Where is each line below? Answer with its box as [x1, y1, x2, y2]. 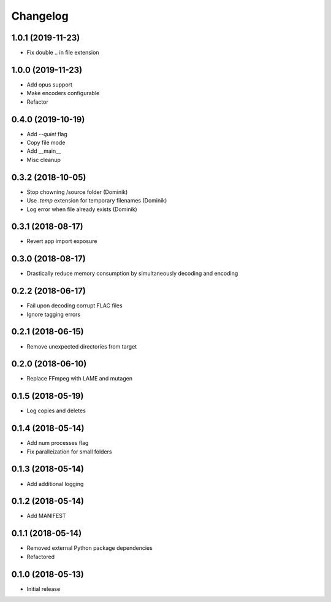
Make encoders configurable [26, 90, 100, 97]
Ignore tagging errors [26, 311, 81, 318]
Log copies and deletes [26, 407, 86, 414]
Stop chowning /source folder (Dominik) [26, 188, 128, 196]
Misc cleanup [26, 156, 61, 163]
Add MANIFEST [26, 512, 66, 520]
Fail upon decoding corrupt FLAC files [26, 302, 123, 309]
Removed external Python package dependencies [26, 544, 153, 552]
